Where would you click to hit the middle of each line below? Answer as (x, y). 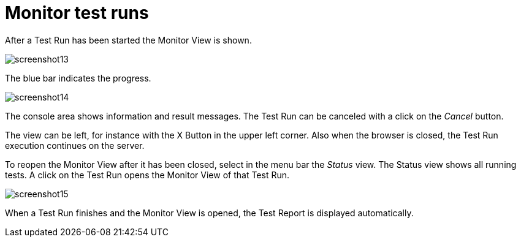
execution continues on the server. (75, 145)
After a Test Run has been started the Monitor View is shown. (128, 40)
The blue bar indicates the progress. (78, 78)
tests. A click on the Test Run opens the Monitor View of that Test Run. (147, 175)
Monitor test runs (77, 13)
